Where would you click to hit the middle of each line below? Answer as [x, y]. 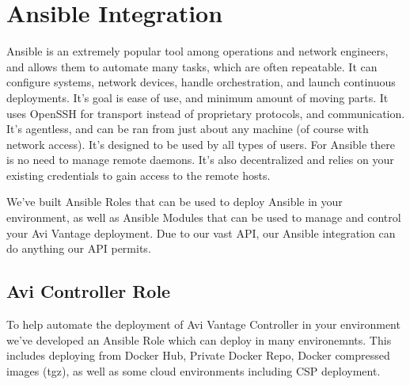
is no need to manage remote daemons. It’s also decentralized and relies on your [200, 160]
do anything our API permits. [79, 248]
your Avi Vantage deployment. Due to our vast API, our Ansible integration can [201, 233]
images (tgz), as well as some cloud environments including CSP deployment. [194, 370]
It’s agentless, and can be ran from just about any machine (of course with [188, 129]
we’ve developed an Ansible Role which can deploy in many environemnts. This [199, 339]
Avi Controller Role [89, 291]
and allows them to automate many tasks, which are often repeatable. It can [192, 66]
